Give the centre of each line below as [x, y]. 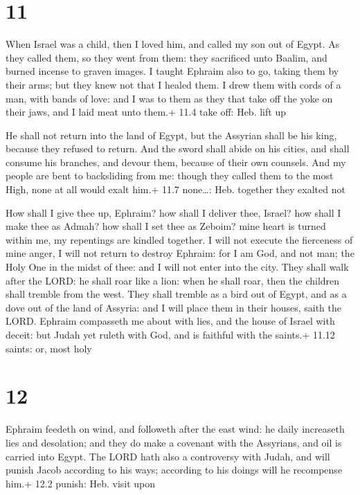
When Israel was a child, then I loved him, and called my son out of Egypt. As [173, 44]
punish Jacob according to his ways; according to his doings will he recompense [174, 470]
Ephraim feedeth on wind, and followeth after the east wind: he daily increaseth [175, 429]
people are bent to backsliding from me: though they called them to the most [170, 175]
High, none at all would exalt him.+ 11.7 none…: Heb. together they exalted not [175, 189]
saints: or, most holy [49, 348]
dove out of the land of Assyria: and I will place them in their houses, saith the [174, 307]
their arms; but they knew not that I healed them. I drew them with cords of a [173, 84]
